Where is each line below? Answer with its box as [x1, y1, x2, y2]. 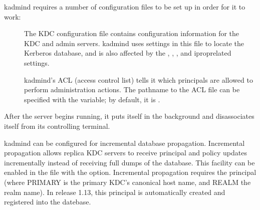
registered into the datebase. [4, 196, 91, 207]
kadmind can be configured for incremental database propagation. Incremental [4, 137, 245, 148]
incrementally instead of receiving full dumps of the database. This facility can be [4, 157, 255, 167]
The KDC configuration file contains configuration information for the [24, 28, 239, 39]
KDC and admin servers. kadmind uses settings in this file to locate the [24, 38, 244, 48]
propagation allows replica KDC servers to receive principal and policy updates [4, 147, 247, 158]
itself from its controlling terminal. [4, 120, 110, 131]
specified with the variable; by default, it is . [24, 94, 160, 104]
